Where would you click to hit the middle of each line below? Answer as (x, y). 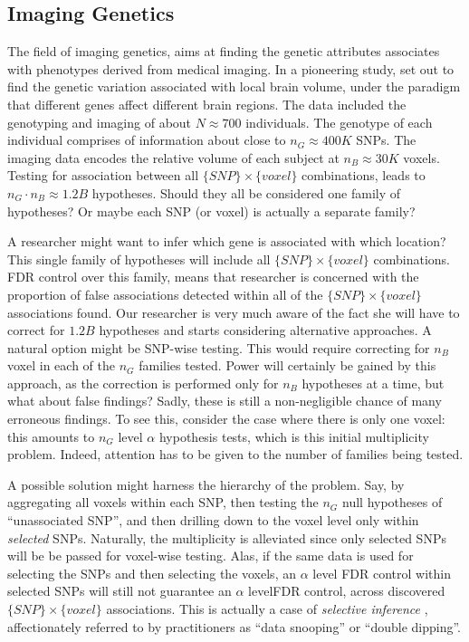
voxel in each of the (61, 365)
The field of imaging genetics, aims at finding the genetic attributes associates (224, 51)
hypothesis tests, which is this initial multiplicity (294, 436)
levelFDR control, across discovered (347, 591)
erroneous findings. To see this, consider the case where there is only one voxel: (226, 419)
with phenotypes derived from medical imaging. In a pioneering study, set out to (231, 68)
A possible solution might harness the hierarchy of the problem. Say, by (206, 484)
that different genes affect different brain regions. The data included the (207, 104)
